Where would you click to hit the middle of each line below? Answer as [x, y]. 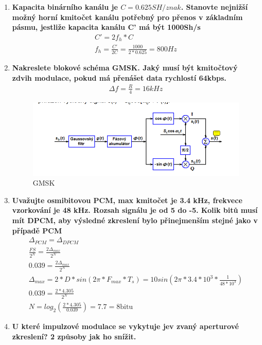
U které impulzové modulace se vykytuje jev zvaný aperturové [125, 326]
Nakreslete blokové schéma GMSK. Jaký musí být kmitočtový [125, 68]
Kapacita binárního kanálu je [65, 7]
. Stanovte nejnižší [214, 7]
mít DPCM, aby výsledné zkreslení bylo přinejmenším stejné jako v [135, 220]
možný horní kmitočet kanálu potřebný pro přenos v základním [127, 17]
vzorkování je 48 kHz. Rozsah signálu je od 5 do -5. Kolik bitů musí [135, 210]
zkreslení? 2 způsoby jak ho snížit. [74, 337]
